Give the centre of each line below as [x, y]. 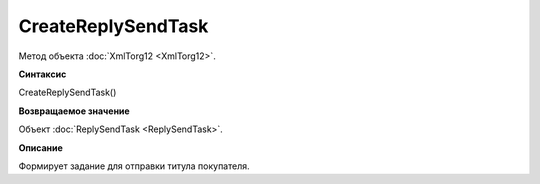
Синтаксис [42, 74]
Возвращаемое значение [74, 111]
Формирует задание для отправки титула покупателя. [134, 166]
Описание [41, 147]
